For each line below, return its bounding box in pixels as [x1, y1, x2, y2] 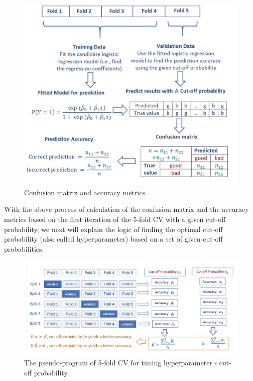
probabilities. [4, 243, 44, 254]
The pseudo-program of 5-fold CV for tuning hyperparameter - [24, 357, 217, 368]
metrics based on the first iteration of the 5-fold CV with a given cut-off [4, 214, 226, 224]
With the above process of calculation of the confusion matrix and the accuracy [4, 204, 249, 214]
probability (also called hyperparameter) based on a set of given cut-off [4, 234, 223, 244]
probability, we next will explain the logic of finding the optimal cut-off [4, 223, 223, 234]
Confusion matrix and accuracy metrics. [24, 187, 147, 197]
